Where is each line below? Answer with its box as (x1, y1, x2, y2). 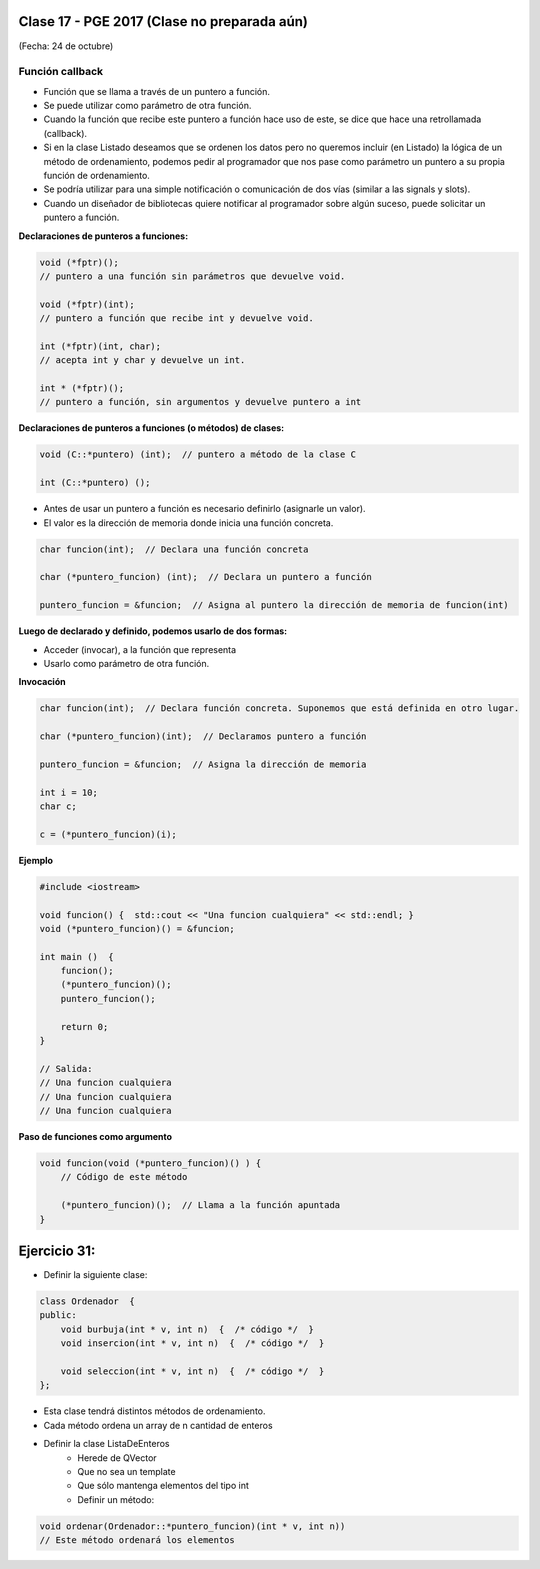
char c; (39, 801, 77, 812)
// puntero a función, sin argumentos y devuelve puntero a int (39, 396, 362, 408)
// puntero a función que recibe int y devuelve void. (39, 313, 314, 324)
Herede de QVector (77, 1451, 157, 1464)
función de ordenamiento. (43, 170, 150, 181)
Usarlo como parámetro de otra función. (43, 657, 210, 669)
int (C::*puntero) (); (39, 477, 151, 489)
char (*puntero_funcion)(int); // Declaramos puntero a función (39, 731, 367, 742)
